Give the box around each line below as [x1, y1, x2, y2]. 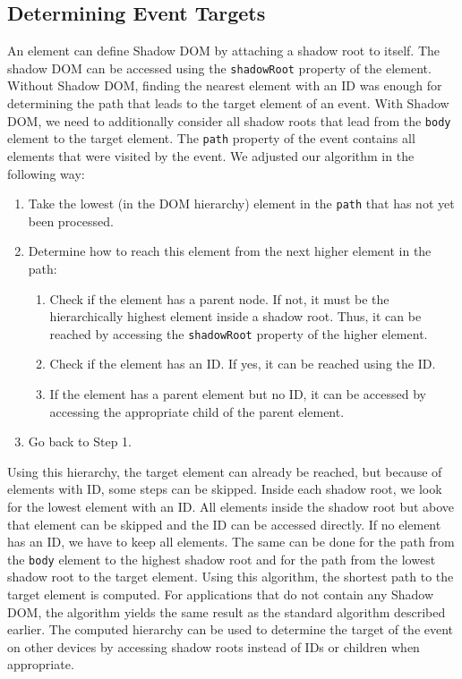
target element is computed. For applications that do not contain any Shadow [7, 585, 434, 604]
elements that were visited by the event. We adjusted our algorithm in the [7, 146, 415, 165]
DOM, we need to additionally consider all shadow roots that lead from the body [7, 111, 451, 130]
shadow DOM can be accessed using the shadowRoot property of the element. [7, 58, 432, 77]
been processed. [28, 211, 114, 230]
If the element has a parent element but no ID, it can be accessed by [49, 385, 426, 403]
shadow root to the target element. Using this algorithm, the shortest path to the [7, 567, 454, 586]
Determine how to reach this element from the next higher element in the [28, 242, 432, 260]
